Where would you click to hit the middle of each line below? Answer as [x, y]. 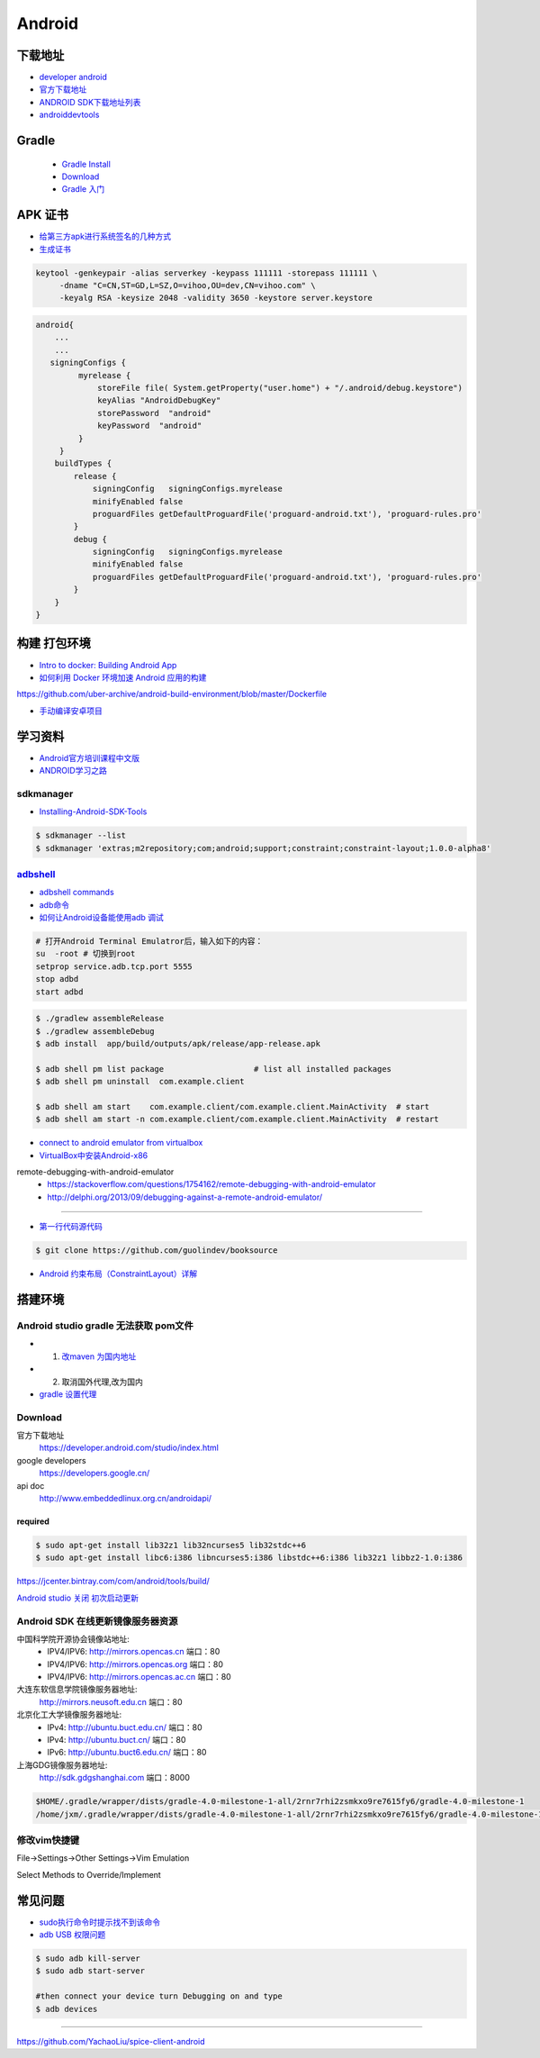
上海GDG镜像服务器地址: [62, 1764]
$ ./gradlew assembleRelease [100, 1019]
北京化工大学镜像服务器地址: [69, 1715]
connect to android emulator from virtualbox [121, 1143]
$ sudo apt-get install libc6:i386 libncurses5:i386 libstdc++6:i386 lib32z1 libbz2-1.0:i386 [249, 1558]
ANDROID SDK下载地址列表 [90, 102]
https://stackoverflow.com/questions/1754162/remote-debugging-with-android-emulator [212, 1184]
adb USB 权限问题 [72, 1935]
